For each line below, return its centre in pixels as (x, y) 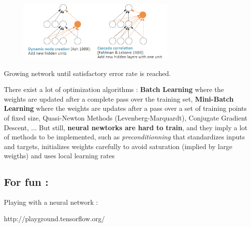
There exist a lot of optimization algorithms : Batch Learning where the (114, 89)
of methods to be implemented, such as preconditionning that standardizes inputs (125, 137)
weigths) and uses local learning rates (59, 156)
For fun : (26, 182)
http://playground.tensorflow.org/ (54, 218)
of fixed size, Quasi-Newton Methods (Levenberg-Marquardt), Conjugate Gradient (126, 117)
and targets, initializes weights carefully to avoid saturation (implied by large (118, 146)
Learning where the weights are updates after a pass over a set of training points (125, 108)
